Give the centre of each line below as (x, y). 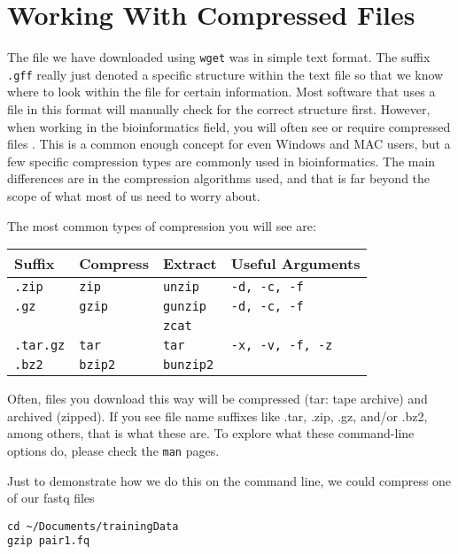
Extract (190, 264)
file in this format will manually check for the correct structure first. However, (219, 109)
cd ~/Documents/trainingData (93, 526)
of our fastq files (51, 498)
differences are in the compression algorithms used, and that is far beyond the (219, 178)
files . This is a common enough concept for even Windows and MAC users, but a (229, 144)
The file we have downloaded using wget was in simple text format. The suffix (219, 57)
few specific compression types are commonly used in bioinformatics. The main (221, 161)
